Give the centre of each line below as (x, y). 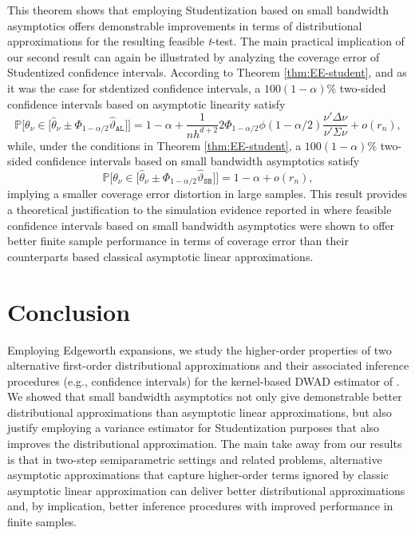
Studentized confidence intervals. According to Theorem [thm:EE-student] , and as (207, 72)
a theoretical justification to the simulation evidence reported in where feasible (200, 210)
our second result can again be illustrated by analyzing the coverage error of (194, 56)
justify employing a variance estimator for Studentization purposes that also (194, 428)
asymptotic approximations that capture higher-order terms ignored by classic (198, 475)
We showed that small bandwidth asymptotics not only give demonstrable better (205, 396)
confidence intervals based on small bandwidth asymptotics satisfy (198, 161)
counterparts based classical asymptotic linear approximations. (160, 256)
